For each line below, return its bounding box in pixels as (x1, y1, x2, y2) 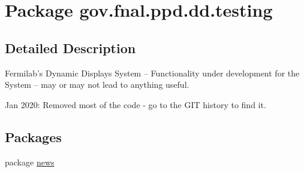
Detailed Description (5, 38, 136, 57)
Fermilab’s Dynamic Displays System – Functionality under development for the (5, 66, 300, 79)
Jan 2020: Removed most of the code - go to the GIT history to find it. (5, 98, 266, 110)
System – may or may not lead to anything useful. (5, 78, 189, 91)
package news (5, 155, 55, 168)
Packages (5, 127, 62, 146)
